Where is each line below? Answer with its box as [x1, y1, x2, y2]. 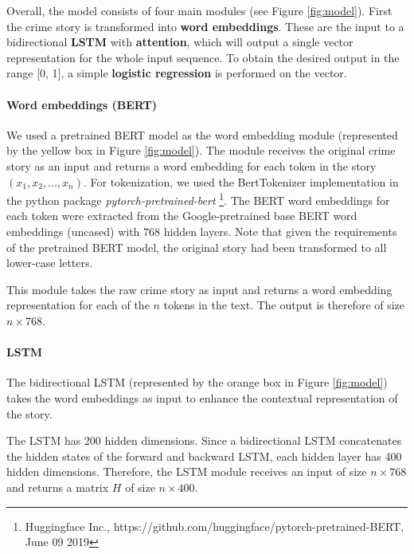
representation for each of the [6, 297, 150, 313]
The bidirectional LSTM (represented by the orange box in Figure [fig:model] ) [6, 374, 388, 391]
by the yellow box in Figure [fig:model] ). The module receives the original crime [6, 142, 396, 159]
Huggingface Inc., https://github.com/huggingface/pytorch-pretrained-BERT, [25, 517, 404, 534]
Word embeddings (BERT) [6, 96, 157, 112]
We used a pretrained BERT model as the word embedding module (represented [6, 126, 398, 143]
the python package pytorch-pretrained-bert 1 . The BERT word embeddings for [6, 190, 390, 208]
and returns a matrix [6, 478, 109, 495]
